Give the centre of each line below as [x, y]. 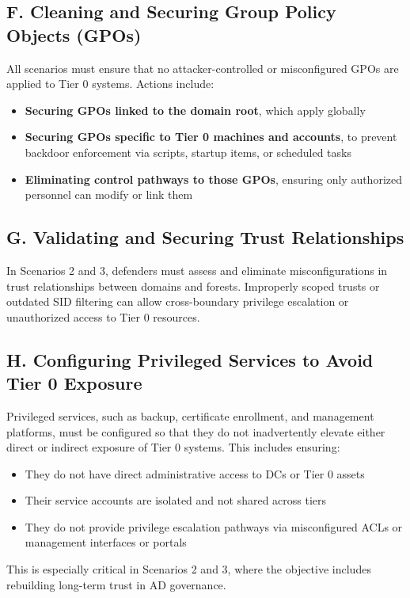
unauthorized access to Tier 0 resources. [103, 316]
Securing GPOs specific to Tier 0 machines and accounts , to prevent [211, 137]
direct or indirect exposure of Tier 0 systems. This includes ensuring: [173, 447]
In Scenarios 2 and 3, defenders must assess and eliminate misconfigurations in [197, 270]
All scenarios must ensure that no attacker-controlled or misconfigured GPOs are [203, 68]
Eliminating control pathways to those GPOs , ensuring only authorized [213, 179]
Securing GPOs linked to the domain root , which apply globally [195, 110]
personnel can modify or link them [109, 194]
